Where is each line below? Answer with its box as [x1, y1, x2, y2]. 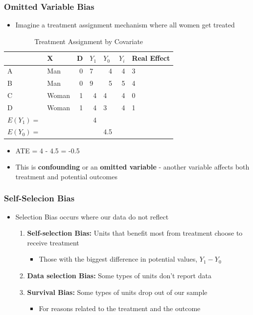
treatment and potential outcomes [15, 171, 117, 181]
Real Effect [132, 53, 170, 63]
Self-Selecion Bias [4, 192, 75, 204]
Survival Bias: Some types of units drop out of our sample [27, 287, 207, 297]
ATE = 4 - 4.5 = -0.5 [15, 145, 80, 155]
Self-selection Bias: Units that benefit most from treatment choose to [27, 228, 243, 238]
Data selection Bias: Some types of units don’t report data [27, 270, 211, 280]
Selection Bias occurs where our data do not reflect [15, 211, 169, 221]
